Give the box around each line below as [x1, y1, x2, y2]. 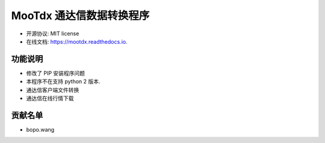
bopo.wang [26, 126, 55, 133]
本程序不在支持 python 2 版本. [26, 78, 101, 85]
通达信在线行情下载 [26, 95, 74, 102]
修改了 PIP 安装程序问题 [26, 69, 85, 77]
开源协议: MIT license [26, 30, 79, 37]
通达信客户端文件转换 [26, 86, 79, 93]
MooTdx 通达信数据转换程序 [11, 9, 150, 22]
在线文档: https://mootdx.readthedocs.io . [26, 38, 128, 45]
